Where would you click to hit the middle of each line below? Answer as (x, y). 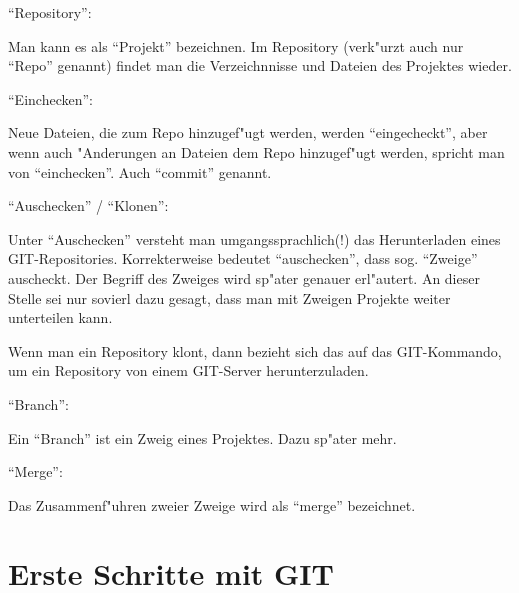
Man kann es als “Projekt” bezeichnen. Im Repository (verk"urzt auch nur (236, 45)
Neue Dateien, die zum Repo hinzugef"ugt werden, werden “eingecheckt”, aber (248, 132)
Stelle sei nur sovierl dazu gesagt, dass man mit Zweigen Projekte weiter (229, 297)
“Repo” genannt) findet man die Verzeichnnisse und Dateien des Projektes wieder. (260, 65)
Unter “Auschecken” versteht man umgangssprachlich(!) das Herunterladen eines (254, 238)
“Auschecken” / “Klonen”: (88, 205)
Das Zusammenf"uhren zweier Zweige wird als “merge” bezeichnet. (212, 504)
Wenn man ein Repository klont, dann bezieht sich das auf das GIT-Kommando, (255, 350)
